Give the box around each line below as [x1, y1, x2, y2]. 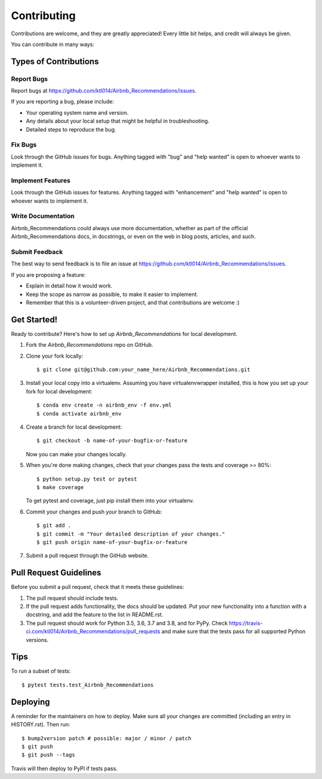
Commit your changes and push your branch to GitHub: [26, 508, 162, 515]
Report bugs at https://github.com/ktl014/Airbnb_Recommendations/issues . [11, 87, 197, 94]
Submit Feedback [11, 248, 63, 256]
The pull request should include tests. [26, 594, 119, 601]
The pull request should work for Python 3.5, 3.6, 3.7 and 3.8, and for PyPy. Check [26, 619, 228, 627]
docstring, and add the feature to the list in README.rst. [26, 611, 163, 618]
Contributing [11, 9, 76, 22]
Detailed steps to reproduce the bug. [26, 126, 116, 133]
